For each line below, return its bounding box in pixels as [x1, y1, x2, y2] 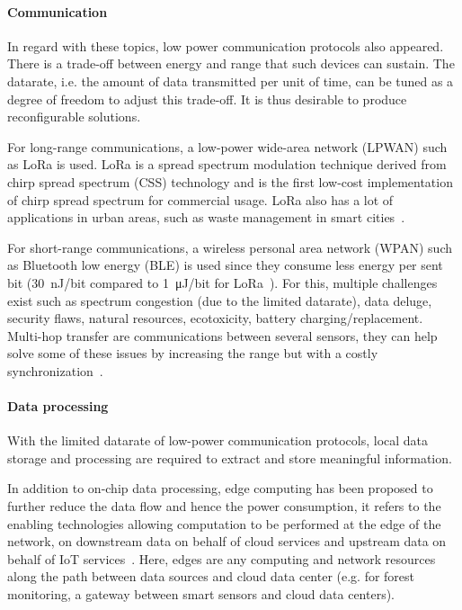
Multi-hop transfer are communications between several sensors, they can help [7, 326, 438, 345]
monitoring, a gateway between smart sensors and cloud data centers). [7, 585, 395, 604]
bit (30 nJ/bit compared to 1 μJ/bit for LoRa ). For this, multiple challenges [7, 273, 438, 292]
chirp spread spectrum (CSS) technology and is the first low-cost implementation [7, 172, 453, 191]
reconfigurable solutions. [7, 107, 141, 126]
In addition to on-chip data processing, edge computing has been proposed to [7, 479, 433, 498]
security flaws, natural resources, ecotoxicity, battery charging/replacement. [7, 309, 423, 327]
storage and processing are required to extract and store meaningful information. [7, 448, 452, 467]
